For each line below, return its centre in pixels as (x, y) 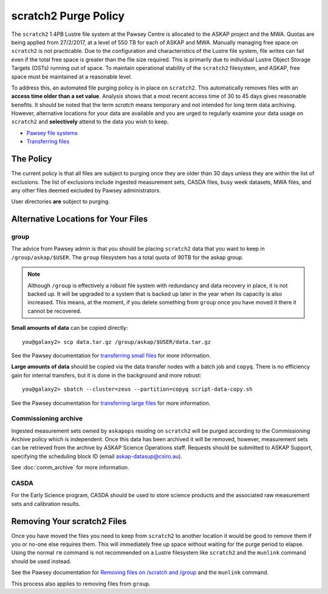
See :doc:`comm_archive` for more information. (70, 467)
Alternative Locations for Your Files (80, 219)
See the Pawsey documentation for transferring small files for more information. (111, 355)
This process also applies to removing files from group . (81, 584)
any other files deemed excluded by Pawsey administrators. (86, 190)
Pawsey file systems (52, 133)
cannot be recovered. (55, 311)
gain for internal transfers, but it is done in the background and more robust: (106, 375)
